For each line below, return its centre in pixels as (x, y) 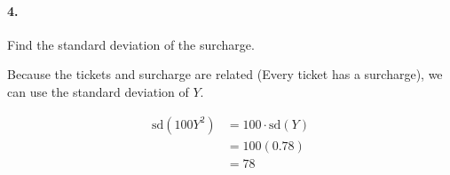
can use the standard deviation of (98, 91)
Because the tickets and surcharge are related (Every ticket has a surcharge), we (225, 74)
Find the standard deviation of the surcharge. (131, 44)
